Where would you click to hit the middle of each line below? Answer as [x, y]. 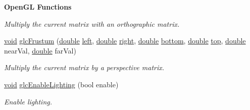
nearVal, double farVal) [40, 50]
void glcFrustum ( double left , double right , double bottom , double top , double [125, 41]
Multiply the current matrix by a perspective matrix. [84, 67]
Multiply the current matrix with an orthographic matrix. [92, 23]
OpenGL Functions [38, 7]
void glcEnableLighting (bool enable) [61, 84]
